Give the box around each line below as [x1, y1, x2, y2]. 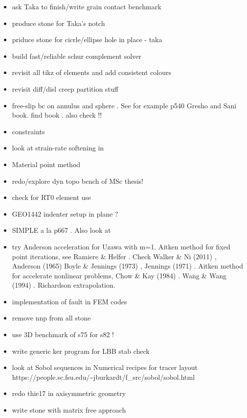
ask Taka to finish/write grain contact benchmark [12, 1, 161, 11]
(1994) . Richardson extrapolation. [12, 280, 115, 290]
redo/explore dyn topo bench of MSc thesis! [12, 175, 143, 186]
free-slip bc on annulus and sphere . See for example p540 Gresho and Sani [12, 100, 237, 110]
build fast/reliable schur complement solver [12, 50, 141, 61]
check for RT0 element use [12, 192, 91, 202]
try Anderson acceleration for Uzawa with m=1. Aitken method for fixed [12, 241, 230, 251]
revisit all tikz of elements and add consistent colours [12, 67, 171, 77]
